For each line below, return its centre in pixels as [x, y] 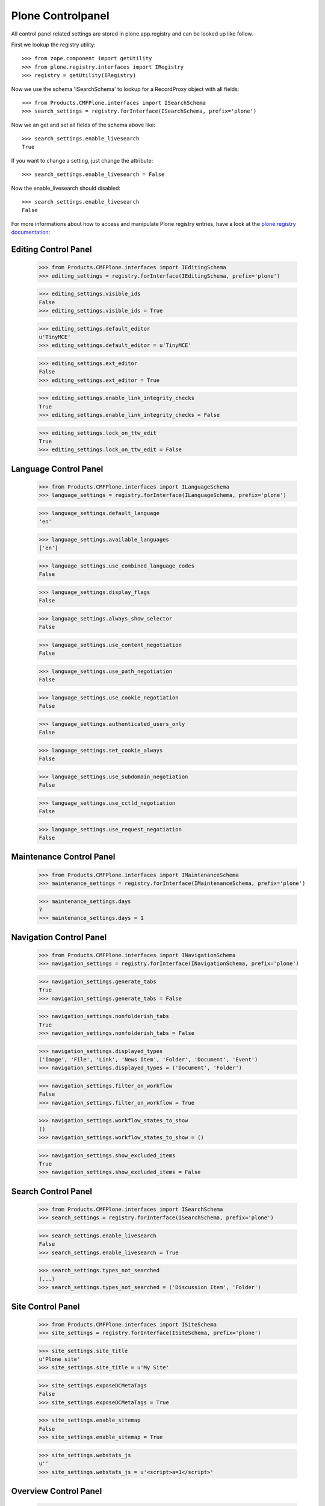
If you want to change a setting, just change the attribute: [82, 160]
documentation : [31, 233]
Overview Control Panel [57, 1491]
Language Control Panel [57, 469]
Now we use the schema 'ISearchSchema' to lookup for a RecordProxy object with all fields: [125, 89]
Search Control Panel [52, 1191]
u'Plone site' [60, 1359]
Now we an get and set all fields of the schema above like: [83, 125]
